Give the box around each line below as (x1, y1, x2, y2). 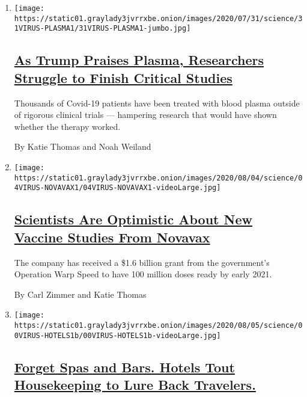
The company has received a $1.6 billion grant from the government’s (14, 256, 270, 268)
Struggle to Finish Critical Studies (14, 68, 233, 87)
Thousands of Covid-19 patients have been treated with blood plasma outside (14, 96, 300, 109)
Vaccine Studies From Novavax (14, 227, 210, 246)
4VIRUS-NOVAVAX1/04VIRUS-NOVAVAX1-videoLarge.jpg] (14, 183, 221, 192)
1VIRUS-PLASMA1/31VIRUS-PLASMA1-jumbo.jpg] (14, 24, 191, 33)
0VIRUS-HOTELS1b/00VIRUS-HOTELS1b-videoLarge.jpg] (14, 331, 221, 340)
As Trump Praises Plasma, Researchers (14, 51, 264, 69)
